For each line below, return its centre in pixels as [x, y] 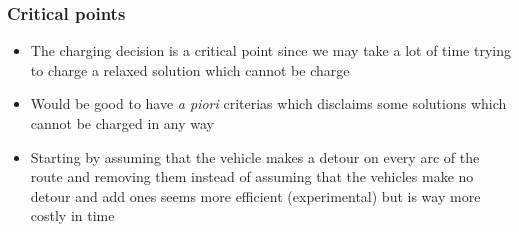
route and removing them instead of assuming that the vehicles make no [252, 176]
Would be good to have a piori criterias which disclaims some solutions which [268, 103]
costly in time [72, 215]
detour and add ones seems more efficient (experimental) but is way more [255, 195]
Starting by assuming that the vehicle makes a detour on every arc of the [255, 156]
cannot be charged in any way [122, 123]
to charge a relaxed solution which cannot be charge [190, 69]
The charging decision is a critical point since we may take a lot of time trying [270, 50]
